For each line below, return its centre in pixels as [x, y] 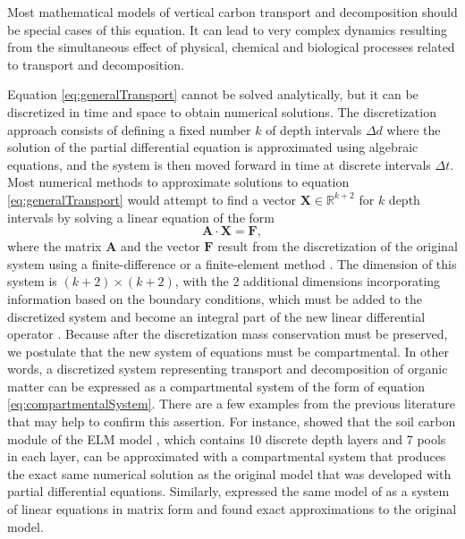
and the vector [160, 246]
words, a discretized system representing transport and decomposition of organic [228, 369]
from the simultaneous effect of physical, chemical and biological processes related [231, 47]
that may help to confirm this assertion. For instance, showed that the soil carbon [232, 421]
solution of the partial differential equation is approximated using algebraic [213, 147]
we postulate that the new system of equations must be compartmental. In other [228, 351]
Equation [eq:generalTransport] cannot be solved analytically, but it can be [213, 94]
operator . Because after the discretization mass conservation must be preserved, [228, 334]
